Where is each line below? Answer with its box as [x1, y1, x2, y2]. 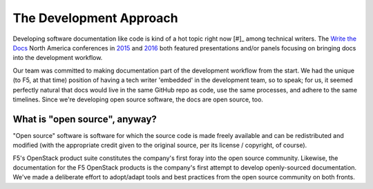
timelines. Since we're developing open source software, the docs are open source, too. [12, 95, 264, 103]
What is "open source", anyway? [12, 113, 157, 125]
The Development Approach [12, 10, 179, 26]
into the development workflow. [12, 54, 103, 62]
